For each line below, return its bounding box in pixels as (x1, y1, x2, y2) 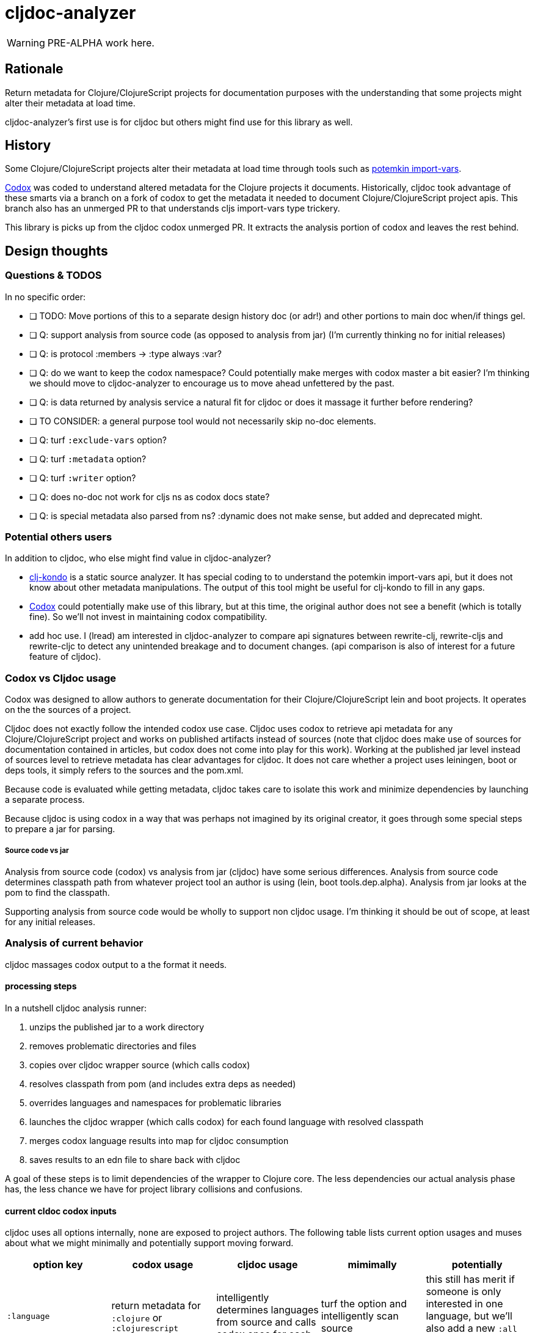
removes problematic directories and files (29, 1040, 197, 1051)
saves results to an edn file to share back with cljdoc (29, 1154, 241, 1165)
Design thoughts (5, 243, 108, 259)
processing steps (5, 981, 77, 992)
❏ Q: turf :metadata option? (29, 453, 147, 464)
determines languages (216, 1304, 319, 1316)
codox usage (132, 1258, 194, 1271)
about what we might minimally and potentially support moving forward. (5, 1238, 294, 1249)
